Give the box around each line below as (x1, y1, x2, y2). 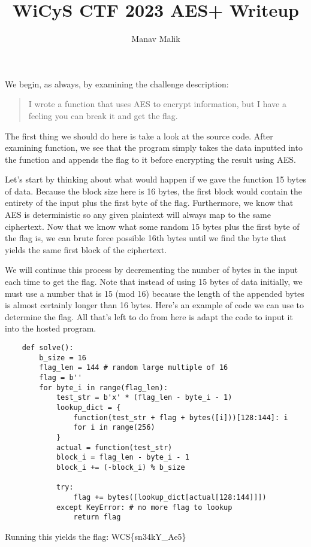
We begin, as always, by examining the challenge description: (5, 77, 229, 90)
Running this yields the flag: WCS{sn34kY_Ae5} (5, 530, 186, 542)
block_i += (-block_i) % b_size (56, 463, 185, 472)
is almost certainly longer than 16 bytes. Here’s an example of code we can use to (5, 299, 304, 311)
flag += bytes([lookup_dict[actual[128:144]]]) (73, 493, 267, 502)
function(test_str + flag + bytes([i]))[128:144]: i (73, 413, 288, 422)
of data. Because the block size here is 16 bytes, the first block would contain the (5, 184, 303, 197)
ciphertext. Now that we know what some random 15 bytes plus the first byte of (5, 220, 300, 232)
